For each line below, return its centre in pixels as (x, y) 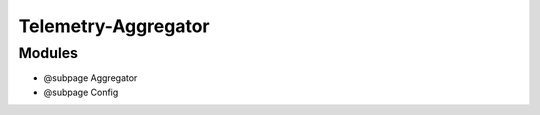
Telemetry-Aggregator (114, 26)
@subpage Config (81, 92)
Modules (48, 53)
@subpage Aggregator (90, 78)
